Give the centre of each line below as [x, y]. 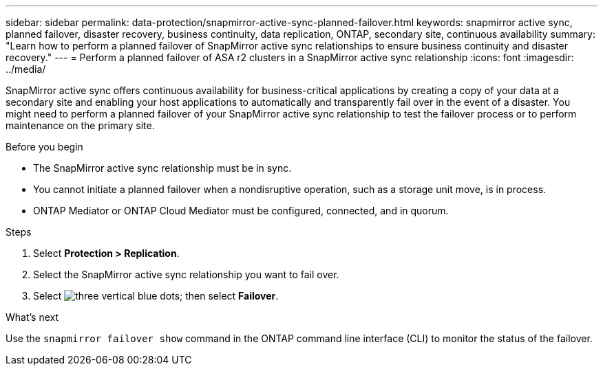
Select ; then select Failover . [156, 296]
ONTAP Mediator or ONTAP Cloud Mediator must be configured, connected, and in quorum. [241, 211]
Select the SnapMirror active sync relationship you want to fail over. [186, 274]
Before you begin [44, 147]
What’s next [32, 317]
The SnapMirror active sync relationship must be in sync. [162, 168]
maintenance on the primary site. [80, 125]
